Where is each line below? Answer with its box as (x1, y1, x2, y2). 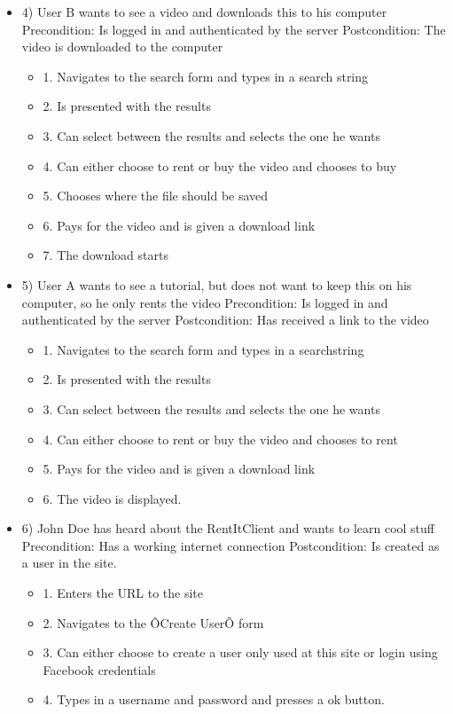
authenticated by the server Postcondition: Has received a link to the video (21, 310, 429, 329)
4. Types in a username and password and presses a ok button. (43, 690, 385, 709)
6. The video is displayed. (43, 489, 182, 507)
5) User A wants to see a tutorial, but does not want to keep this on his (21, 275, 412, 294)
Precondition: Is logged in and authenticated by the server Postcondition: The (21, 20, 446, 38)
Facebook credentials (43, 660, 156, 679)
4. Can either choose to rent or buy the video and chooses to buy (43, 156, 397, 175)
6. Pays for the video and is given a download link (43, 216, 316, 234)
